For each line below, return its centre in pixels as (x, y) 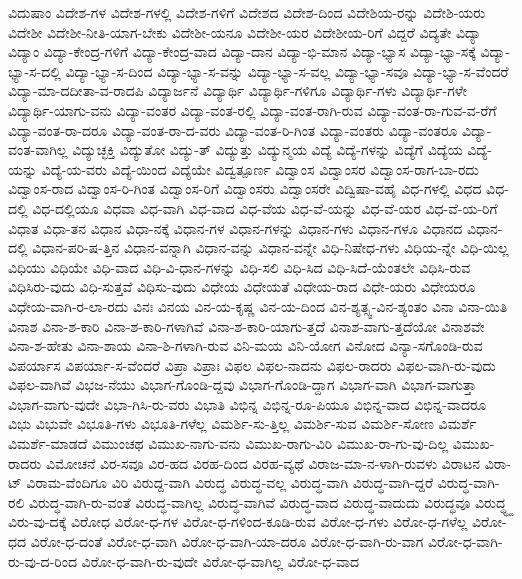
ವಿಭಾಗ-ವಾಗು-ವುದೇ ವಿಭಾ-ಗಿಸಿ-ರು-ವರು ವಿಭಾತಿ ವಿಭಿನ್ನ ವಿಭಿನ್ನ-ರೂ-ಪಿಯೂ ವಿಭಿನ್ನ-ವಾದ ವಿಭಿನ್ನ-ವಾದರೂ (247, 403)
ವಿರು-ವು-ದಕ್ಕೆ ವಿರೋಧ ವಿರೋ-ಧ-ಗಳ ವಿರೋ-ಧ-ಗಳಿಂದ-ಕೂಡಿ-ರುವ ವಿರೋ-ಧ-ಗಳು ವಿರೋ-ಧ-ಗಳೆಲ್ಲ (238, 521)
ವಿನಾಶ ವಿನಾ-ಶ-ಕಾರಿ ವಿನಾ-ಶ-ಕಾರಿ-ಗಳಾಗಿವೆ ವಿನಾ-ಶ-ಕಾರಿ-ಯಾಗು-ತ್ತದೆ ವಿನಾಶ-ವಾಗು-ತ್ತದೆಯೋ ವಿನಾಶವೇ (246, 325)
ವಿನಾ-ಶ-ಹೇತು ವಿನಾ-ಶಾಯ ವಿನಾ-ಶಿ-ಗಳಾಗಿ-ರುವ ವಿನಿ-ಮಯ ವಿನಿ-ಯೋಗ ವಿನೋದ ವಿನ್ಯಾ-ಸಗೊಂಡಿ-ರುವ (245, 345)
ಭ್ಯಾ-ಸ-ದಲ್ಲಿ (34, 70)
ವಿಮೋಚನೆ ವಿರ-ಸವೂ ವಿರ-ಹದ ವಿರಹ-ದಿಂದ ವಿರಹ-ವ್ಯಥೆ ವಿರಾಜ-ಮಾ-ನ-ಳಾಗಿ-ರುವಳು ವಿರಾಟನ (263, 462)
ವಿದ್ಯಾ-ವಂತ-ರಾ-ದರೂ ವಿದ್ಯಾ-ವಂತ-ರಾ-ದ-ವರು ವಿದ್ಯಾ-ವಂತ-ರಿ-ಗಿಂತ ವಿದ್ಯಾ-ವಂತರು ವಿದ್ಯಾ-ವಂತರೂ (233, 129)
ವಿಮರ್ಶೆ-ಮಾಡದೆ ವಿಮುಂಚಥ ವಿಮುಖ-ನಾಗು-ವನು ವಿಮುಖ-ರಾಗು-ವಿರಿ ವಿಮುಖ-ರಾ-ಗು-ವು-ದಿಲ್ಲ (228, 443)
